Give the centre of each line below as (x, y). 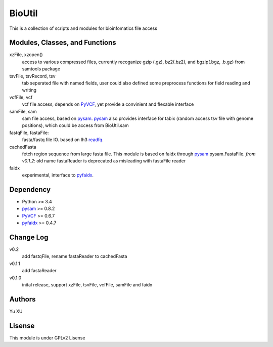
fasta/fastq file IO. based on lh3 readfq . (63, 140)
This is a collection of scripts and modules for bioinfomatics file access (83, 28)
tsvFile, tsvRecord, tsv (32, 76)
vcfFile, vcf (21, 97)
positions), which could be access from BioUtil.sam (75, 125)
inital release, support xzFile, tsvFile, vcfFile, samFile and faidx (87, 285)
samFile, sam (23, 111)
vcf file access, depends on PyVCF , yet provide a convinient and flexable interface (108, 104)
